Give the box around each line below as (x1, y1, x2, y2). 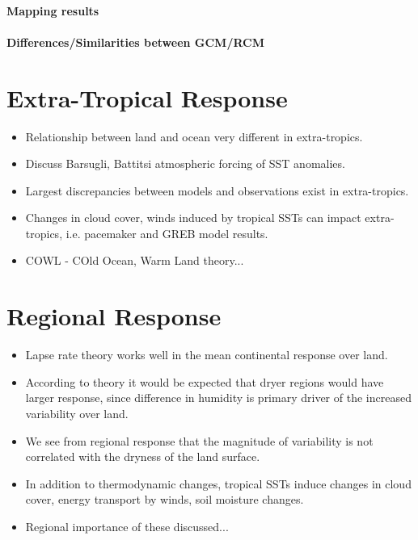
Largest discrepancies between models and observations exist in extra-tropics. (25, 182, 409, 199)
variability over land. (25, 404, 129, 421)
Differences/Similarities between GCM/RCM (6, 33, 265, 50)
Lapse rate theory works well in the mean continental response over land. (25, 346, 388, 363)
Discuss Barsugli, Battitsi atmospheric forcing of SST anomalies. (25, 155, 345, 172)
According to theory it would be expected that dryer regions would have (25, 373, 384, 390)
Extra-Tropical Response (6, 81, 288, 114)
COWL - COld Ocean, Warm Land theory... (25, 252, 244, 269)
